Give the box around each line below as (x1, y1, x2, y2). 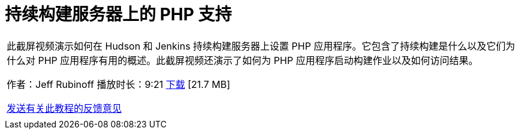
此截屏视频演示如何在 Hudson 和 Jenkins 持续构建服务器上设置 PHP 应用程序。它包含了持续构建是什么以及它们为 (7, 39, 515, 52)
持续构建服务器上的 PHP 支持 (5, 4, 232, 25)
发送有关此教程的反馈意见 (7, 102, 122, 114)
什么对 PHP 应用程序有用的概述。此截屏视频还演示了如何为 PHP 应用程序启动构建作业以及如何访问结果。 (7, 54, 478, 66)
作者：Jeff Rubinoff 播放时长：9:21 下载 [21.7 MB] (7, 78, 230, 90)
